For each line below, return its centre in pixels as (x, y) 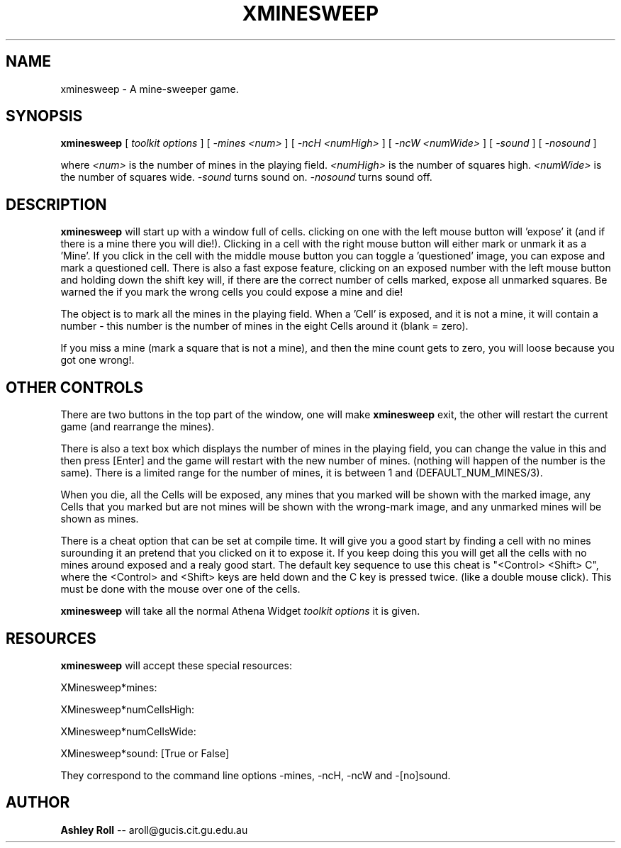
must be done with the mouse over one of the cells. (180, 589)
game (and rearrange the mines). (138, 427)
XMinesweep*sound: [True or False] (145, 753)
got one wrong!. (97, 360)
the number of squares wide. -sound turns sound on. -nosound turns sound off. (246, 177)
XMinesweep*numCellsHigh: (127, 709)
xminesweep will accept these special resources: (176, 665)
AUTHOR (38, 803)
